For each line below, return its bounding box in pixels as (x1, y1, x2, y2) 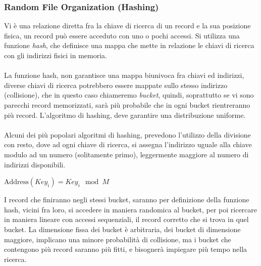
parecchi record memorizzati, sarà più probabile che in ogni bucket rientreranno (4, 99, 250, 110)
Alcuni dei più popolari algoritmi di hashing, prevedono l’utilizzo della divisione (4, 129, 251, 140)
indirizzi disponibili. (4, 159, 66, 169)
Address (4, 179, 29, 186)
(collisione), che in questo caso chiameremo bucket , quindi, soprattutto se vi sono (4, 90, 254, 100)
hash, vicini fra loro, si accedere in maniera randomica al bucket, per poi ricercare (4, 204, 257, 214)
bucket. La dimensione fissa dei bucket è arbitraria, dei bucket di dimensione (4, 224, 241, 234)
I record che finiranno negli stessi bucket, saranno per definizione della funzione (4, 194, 249, 205)
